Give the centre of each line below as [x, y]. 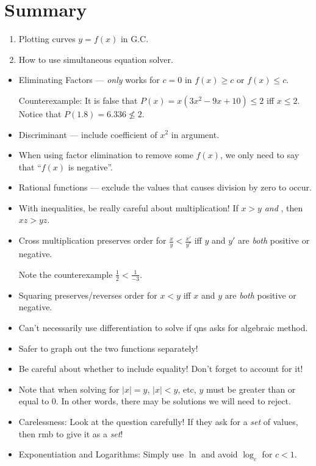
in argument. [195, 134]
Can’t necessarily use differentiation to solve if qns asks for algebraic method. [163, 327]
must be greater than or [251, 389]
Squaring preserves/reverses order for [88, 295]
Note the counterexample [66, 274]
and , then [284, 207]
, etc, [187, 389]
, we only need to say [260, 155]
